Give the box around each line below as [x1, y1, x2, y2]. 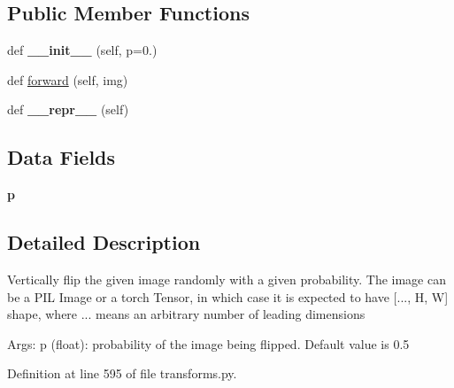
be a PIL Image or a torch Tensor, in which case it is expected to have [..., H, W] [7, 287, 449, 306]
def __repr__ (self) [7, 100, 129, 119]
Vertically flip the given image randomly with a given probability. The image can [7, 269, 446, 288]
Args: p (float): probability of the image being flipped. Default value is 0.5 [7, 334, 410, 353]
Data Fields [7, 144, 116, 171]
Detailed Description [7, 229, 201, 256]
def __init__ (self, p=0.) [7, 41, 158, 59]
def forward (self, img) [7, 70, 128, 89]
